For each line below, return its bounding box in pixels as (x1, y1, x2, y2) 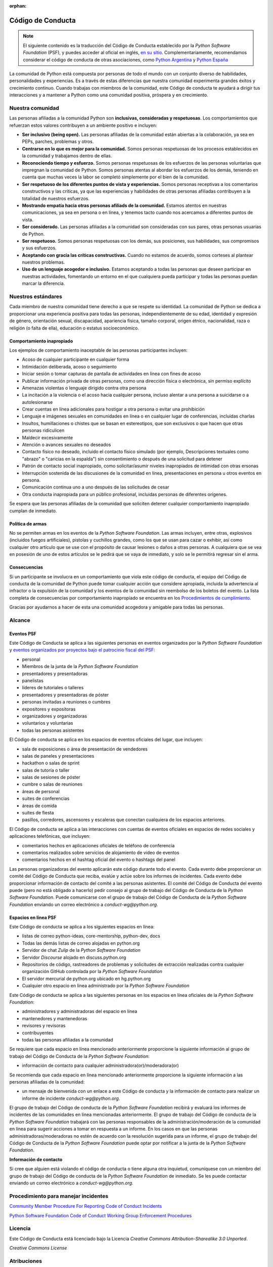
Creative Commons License (9, 1245, 67, 1251)
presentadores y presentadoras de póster (22, 692, 109, 698)
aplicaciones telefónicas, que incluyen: (9, 833, 90, 839)
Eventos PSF (9, 630, 36, 637)
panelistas (22, 677, 44, 684)
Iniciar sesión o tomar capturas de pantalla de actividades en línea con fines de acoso (22, 370, 201, 377)
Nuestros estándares (9, 293, 63, 300)
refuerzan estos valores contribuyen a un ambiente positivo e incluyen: (9, 122, 157, 128)
